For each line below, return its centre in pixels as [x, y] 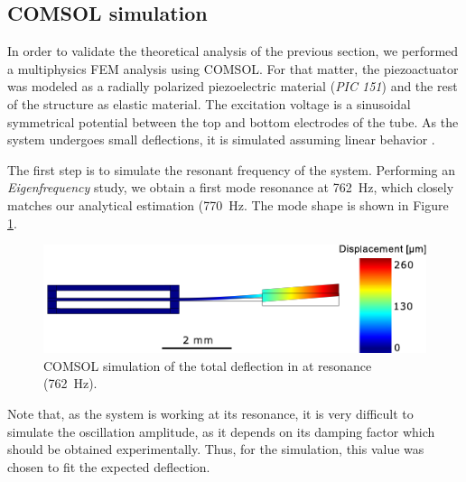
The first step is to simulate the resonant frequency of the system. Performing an [231, 169]
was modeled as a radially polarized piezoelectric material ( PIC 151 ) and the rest [233, 86]
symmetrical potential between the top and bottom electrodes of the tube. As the [233, 121]
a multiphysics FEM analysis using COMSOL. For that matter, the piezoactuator [233, 68]
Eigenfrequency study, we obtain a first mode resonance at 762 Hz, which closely [231, 187]
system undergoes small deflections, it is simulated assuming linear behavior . [221, 139]
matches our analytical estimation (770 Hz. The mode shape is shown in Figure [228, 204]
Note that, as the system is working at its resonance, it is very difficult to [210, 413]
